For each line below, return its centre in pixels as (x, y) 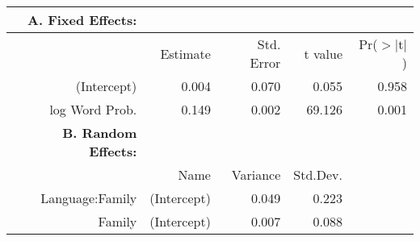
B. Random (100, 133)
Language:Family (89, 198)
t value (323, 53)
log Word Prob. (93, 109)
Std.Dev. (318, 175)
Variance (256, 175)
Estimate (185, 53)
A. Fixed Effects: (82, 20)
